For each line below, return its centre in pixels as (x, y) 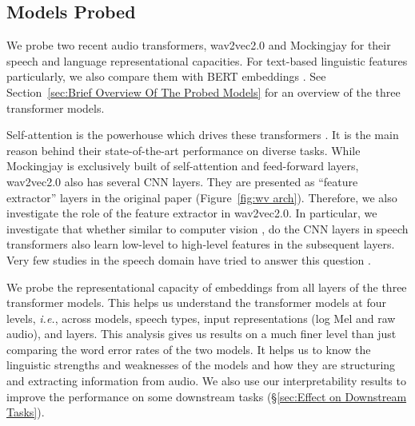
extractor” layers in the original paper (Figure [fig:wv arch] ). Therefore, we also (202, 197)
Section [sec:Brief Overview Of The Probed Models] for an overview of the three (204, 92)
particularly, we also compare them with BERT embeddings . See (166, 76)
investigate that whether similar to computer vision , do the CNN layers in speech (207, 228)
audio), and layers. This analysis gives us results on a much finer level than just (202, 334)
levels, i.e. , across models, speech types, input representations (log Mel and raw (201, 318)
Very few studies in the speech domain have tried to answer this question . (189, 259)
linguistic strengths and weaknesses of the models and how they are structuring (201, 365)
